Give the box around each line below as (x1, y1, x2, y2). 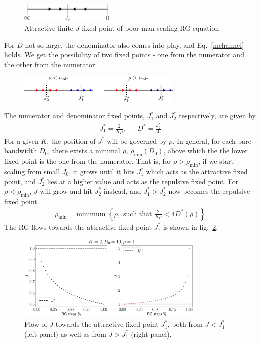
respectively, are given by (179, 110, 256, 121)
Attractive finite (24, 23, 74, 33)
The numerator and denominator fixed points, (4, 110, 145, 121)
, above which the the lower (163, 145, 248, 156)
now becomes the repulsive (168, 186, 250, 196)
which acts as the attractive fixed (146, 166, 248, 177)
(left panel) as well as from (24, 328, 106, 339)
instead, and (103, 186, 141, 196)
